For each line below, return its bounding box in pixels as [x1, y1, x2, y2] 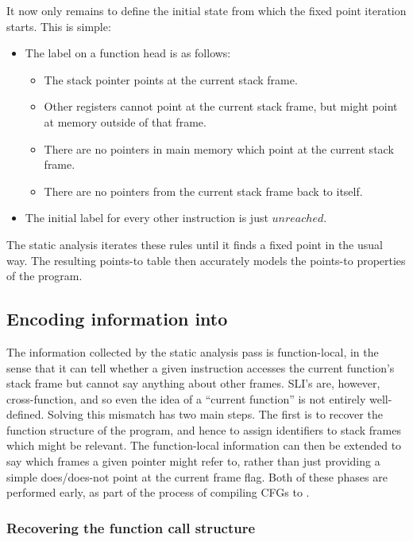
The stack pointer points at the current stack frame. [44, 71, 298, 88]
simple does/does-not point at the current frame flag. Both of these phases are [6, 468, 388, 485]
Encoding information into [6, 306, 228, 331]
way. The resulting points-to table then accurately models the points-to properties [6, 252, 406, 268]
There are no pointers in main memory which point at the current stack [44, 140, 394, 157]
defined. [6, 406, 44, 423]
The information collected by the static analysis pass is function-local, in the [6, 343, 379, 360]
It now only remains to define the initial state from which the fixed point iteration [6, 2, 407, 18]
